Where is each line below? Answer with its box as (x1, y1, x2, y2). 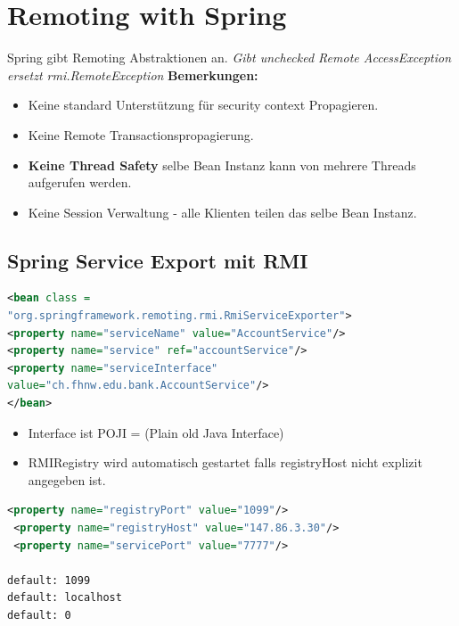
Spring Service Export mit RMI (7, 246, 308, 274)
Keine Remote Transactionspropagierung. (28, 125, 254, 144)
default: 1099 (7, 573, 91, 587)
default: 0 (7, 608, 71, 622)
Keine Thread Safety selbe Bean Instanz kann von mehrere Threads (28, 155, 416, 174)
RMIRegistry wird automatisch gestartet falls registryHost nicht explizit (28, 453, 422, 472)
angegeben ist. (28, 470, 106, 489)
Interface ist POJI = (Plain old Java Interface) (28, 423, 284, 441)
